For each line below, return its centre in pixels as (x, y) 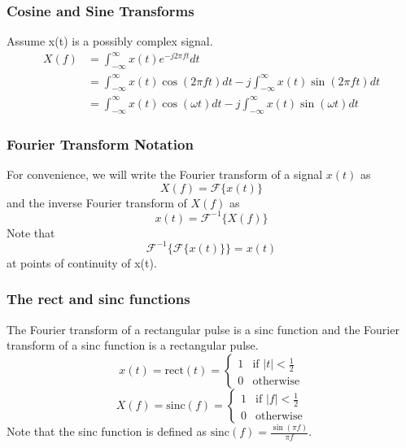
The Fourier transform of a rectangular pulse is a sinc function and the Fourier (203, 329)
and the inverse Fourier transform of (97, 202)
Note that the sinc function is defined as (107, 431)
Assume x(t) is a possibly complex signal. (110, 41)
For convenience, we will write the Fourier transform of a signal (165, 174)
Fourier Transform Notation (100, 144)
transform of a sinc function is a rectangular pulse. (133, 345)
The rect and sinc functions (98, 299)
